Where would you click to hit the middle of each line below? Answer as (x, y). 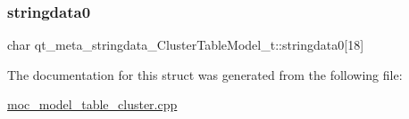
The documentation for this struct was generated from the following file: (205, 74)
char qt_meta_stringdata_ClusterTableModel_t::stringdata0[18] (186, 45)
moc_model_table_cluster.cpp (92, 104)
